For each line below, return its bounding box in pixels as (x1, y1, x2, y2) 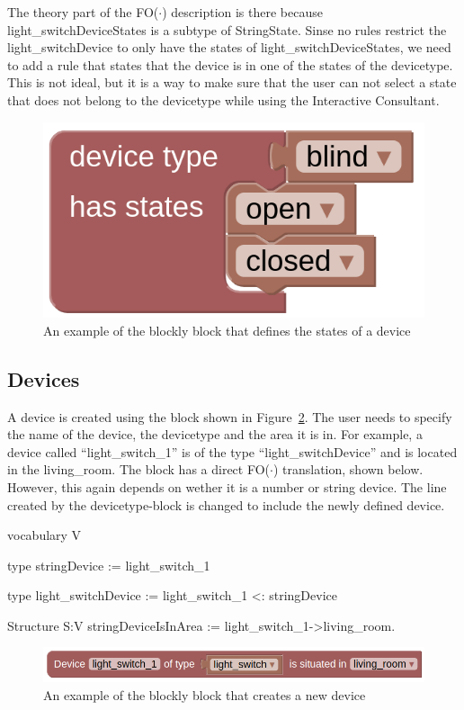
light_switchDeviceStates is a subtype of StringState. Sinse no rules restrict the (7, 20, 447, 39)
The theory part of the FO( (7, 3, 159, 21)
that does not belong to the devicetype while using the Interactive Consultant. (7, 90, 440, 109)
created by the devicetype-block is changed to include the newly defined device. (7, 495, 445, 514)
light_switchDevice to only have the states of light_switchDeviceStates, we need (7, 38, 451, 57)
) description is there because (162, 3, 323, 21)
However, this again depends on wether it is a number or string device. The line (7, 477, 447, 496)
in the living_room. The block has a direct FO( (7, 460, 271, 479)
